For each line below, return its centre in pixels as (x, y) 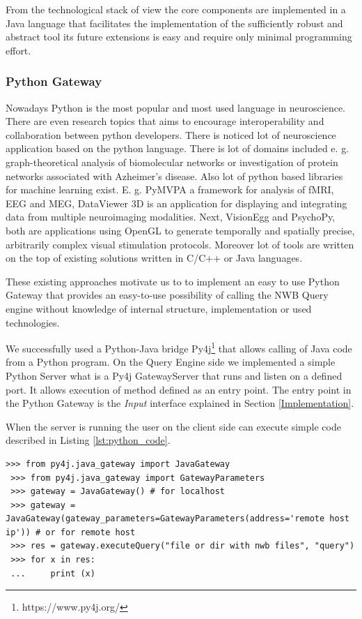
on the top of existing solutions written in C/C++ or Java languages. (154, 258)
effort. (18, 50)
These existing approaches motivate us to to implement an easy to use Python (173, 281)
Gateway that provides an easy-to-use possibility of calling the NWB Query (167, 295)
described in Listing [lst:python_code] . (88, 440)
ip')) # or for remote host (71, 532)
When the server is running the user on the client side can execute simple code (173, 426)
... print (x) (53, 573)
